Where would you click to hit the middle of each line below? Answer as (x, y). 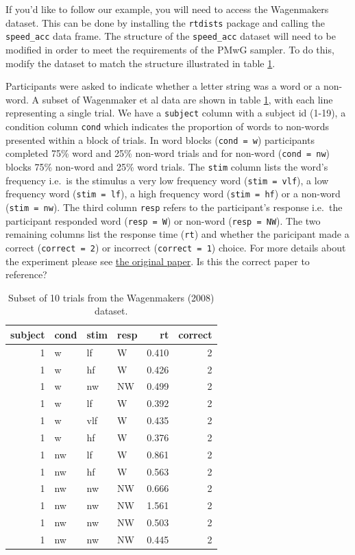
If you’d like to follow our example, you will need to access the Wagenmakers (167, 9)
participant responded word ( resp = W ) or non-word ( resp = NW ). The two (163, 220)
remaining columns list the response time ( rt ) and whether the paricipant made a (177, 234)
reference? (26, 274)
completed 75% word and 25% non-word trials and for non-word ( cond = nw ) (168, 153)
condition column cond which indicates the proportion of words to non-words (168, 126)
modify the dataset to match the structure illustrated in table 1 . (140, 63)
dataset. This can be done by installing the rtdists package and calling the (166, 22)
